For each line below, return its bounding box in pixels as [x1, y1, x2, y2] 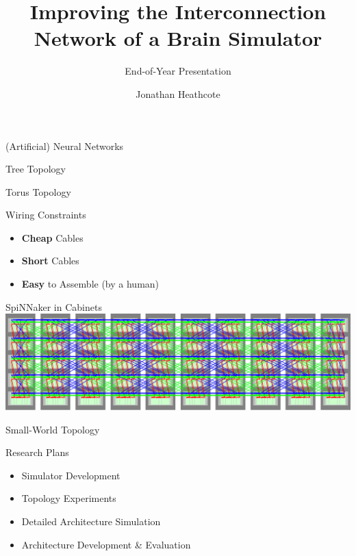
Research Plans [5, 445, 69, 459]
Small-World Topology [5, 422, 100, 436]
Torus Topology [5, 184, 71, 199]
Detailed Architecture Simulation [21, 514, 161, 528]
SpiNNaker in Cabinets [5, 299, 102, 314]
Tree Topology [5, 162, 66, 176]
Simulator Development [21, 468, 120, 482]
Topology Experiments [21, 491, 116, 505]
